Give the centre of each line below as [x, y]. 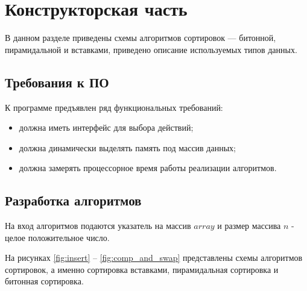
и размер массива [249, 226]
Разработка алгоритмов [73, 200]
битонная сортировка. [44, 281]
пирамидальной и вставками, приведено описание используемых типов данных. [151, 49]
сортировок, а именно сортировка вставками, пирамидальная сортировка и [142, 269]
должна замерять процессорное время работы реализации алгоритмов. [148, 168]
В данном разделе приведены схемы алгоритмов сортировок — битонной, [141, 38]
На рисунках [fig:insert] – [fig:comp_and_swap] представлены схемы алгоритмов [154, 258]
